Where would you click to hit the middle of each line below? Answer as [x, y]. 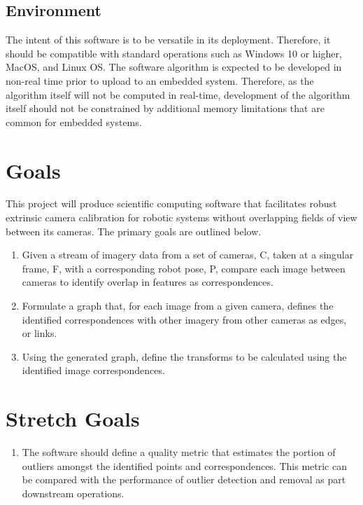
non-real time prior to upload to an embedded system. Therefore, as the [160, 80]
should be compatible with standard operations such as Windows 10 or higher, [174, 53]
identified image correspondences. [93, 370]
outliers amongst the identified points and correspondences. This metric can [184, 465]
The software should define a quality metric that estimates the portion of [179, 452]
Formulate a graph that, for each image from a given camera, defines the [178, 306]
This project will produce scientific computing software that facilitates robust [171, 203]
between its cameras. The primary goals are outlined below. [134, 231]
